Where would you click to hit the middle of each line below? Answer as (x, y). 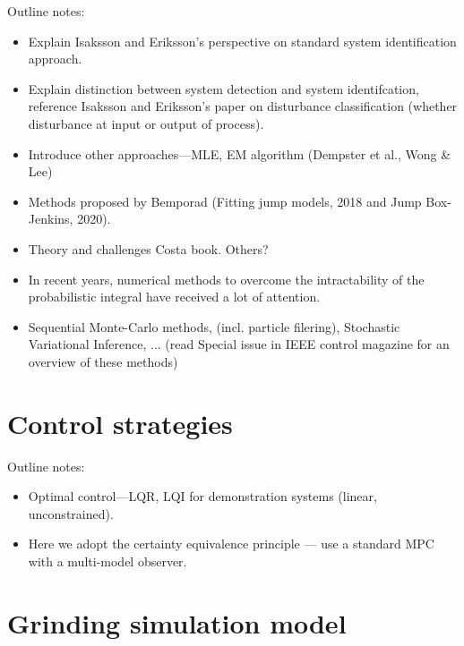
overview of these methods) (103, 361)
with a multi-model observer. (107, 561)
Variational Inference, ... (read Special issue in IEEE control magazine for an (239, 344)
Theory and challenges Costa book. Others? (148, 248)
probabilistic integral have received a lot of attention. (174, 297)
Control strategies (120, 423)
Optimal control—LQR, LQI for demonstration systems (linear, (202, 496)
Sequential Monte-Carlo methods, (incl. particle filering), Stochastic (214, 326)
